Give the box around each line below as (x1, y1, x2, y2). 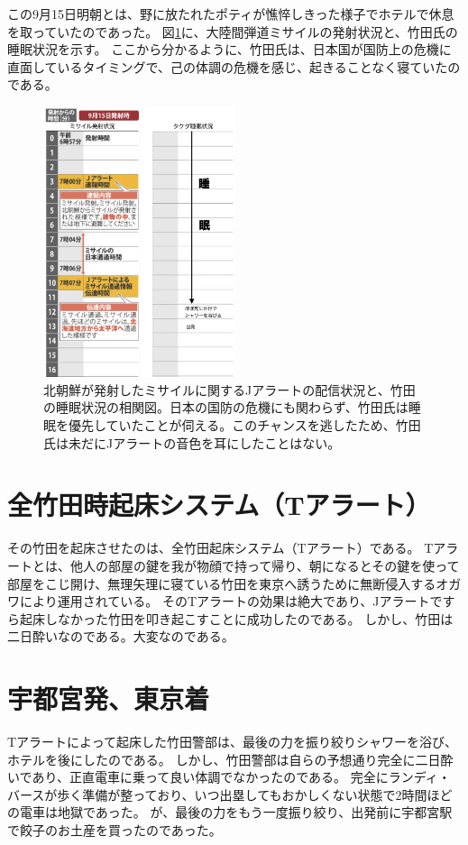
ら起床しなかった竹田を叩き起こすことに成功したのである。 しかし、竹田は (7, 609, 454, 628)
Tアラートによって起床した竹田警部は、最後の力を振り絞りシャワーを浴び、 (7, 732, 457, 750)
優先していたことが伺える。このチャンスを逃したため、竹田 (68, 416, 421, 434)
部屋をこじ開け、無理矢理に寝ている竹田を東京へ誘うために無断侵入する (7, 574, 436, 592)
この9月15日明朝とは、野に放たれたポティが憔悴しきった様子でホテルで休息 (7, 5, 454, 23)
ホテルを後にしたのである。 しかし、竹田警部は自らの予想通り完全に (7, 749, 416, 768)
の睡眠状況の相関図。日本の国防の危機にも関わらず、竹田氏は (43, 398, 408, 417)
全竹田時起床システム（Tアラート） (7, 486, 431, 523)
